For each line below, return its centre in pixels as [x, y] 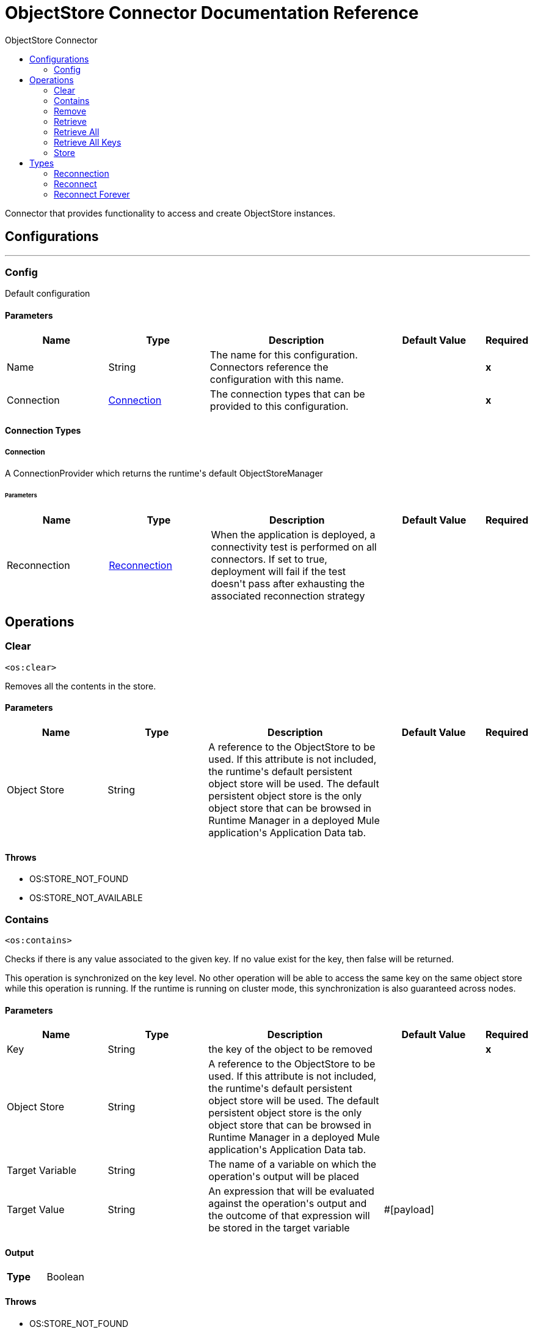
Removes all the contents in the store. [81, 686]
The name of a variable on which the [293, 1164]
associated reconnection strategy [288, 596]
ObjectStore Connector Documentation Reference [212, 13]
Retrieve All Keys [88, 142]
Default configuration [48, 294]
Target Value [36, 1210]
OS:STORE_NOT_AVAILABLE [86, 898]
